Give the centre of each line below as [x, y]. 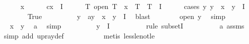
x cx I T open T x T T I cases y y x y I [133, 6]
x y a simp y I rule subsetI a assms [127, 26]
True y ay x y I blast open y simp [127, 16]
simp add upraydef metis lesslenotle [79, 35]
